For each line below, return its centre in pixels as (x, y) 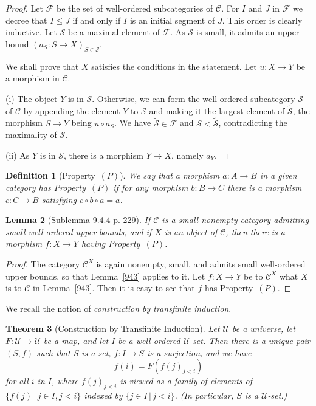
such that (53, 352)
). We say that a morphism (170, 175)
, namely (187, 155)
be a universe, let (263, 329)
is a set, (96, 352)
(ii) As (18, 155)
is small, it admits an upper (248, 32)
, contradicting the (253, 122)
